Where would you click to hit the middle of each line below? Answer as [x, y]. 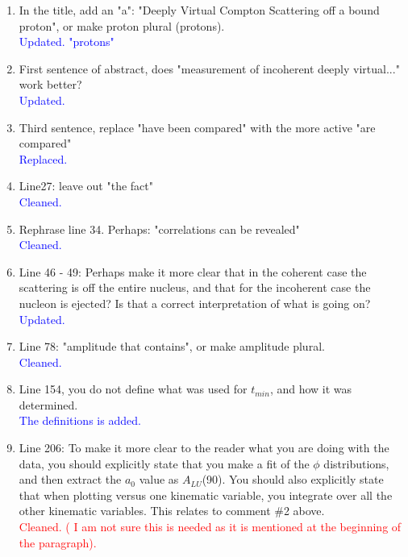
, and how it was [311, 389]
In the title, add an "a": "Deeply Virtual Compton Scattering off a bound [199, 10]
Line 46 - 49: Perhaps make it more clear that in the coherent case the [193, 271]
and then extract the [70, 479]
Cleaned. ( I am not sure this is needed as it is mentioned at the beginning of [210, 527]
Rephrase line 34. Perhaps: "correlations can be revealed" [159, 229]
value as [159, 479]
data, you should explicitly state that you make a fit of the [164, 463]
